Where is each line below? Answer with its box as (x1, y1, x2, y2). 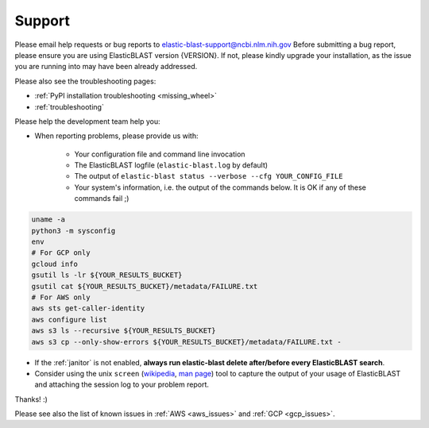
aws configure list (31, 314, 107, 324)
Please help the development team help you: (14, 116, 160, 126)
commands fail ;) (74, 194, 129, 203)
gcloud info (31, 259, 79, 268)
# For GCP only (31, 249, 91, 257)
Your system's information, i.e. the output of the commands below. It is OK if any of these (74, 183, 367, 192)
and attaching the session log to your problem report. (34, 380, 210, 389)
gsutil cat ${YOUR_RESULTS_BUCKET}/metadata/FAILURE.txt (31, 282, 258, 291)
